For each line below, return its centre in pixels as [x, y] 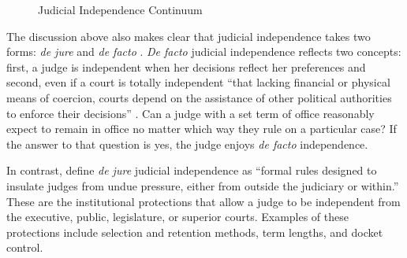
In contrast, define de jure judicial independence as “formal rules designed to [192, 170]
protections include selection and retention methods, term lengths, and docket [195, 232]
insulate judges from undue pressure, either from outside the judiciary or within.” [203, 185]
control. [25, 247]
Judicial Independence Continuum [120, 9]
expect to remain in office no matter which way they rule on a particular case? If [202, 129]
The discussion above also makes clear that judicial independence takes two [189, 36]
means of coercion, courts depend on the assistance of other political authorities [199, 97]
